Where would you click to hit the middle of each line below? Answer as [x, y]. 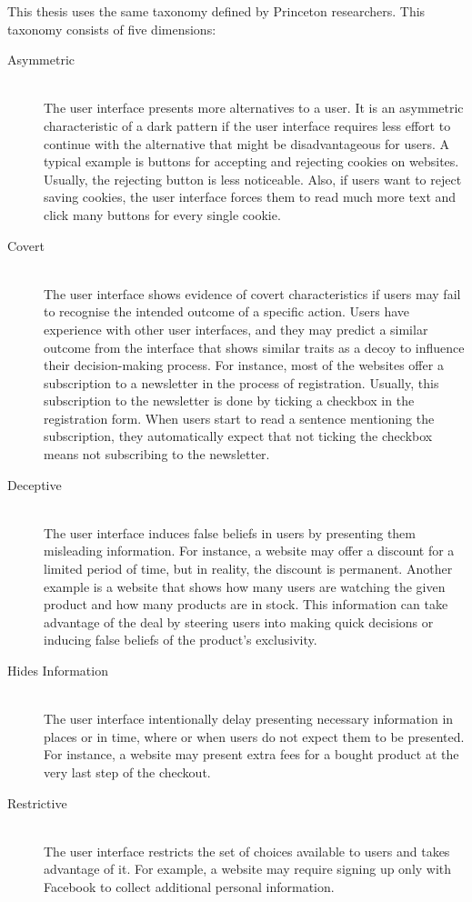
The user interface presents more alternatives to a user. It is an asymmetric [254, 108]
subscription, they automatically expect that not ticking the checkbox [238, 436]
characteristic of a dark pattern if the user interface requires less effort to [247, 125]
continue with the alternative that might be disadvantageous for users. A [247, 143]
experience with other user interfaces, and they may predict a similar [236, 329]
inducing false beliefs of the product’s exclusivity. [181, 640]
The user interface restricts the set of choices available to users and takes [247, 851]
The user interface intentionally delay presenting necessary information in [249, 719]
